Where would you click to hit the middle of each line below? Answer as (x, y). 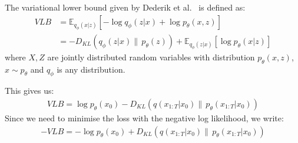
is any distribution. (91, 69)
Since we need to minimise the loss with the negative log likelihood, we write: (144, 118)
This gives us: (29, 91)
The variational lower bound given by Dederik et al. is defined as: (125, 7)
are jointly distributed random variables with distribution (151, 57)
